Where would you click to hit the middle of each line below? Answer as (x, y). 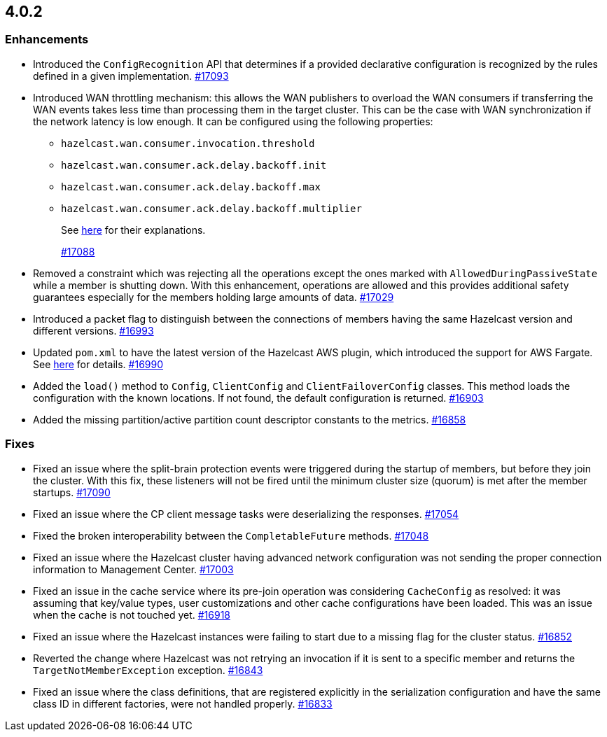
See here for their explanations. (133, 230)
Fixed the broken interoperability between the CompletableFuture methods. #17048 (231, 535)
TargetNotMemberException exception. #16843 (148, 670)
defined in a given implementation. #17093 (131, 76)
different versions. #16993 (93, 330)
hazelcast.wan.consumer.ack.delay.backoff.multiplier (211, 208)
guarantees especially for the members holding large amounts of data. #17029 (214, 297)
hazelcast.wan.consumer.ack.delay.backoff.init (194, 165)
